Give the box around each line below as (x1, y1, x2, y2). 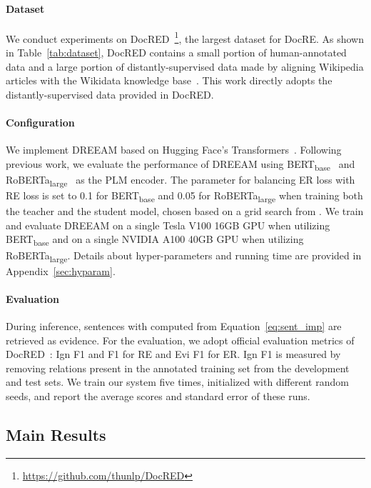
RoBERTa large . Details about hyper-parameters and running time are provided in (6, 247, 362, 264)
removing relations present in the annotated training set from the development (6, 360, 350, 375)
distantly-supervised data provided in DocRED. (6, 86, 214, 101)
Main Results (6, 423, 106, 445)
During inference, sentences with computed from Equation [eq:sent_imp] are (6, 319, 342, 334)
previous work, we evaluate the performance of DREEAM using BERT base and (6, 156, 355, 173)
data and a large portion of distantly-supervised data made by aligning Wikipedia (6, 59, 364, 74)
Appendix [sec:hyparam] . (6, 263, 116, 278)
